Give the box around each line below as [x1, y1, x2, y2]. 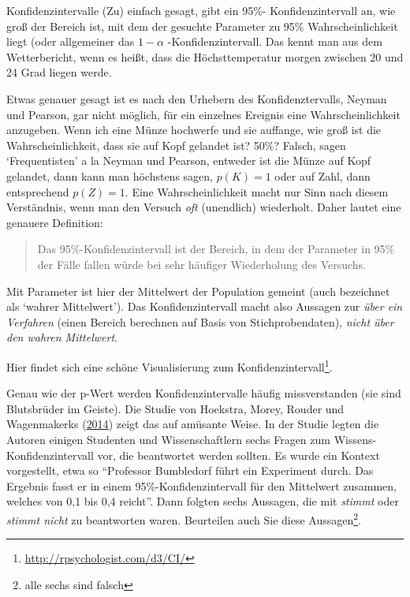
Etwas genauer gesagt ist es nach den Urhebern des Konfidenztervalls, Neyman [6, 90, 387, 106]
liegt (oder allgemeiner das [6, 33, 135, 50]
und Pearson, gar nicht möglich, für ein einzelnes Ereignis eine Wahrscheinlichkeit [6, 106, 401, 122]
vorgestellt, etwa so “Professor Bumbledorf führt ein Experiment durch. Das [6, 462, 374, 479]
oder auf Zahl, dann [274, 167, 371, 184]
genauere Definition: [6, 214, 103, 230]
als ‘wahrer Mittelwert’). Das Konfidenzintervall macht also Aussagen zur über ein [6, 298, 403, 315]
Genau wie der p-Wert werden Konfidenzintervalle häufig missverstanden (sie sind [6, 385, 401, 401]
